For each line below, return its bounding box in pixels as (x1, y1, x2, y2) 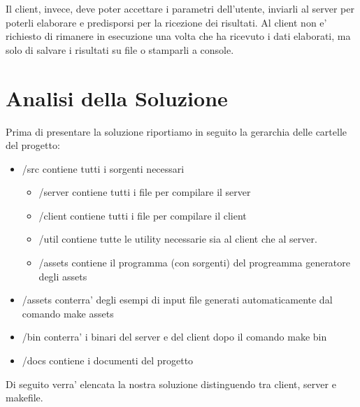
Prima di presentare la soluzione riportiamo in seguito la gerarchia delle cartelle (6, 124, 347, 138)
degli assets (38, 269, 87, 283)
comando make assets (22, 306, 114, 320)
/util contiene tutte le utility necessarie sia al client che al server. (38, 231, 317, 246)
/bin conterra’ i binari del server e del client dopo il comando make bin (22, 329, 327, 344)
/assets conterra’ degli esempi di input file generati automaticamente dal (22, 292, 333, 307)
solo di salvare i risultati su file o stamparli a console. (6, 42, 234, 57)
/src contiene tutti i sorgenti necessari (22, 161, 185, 176)
